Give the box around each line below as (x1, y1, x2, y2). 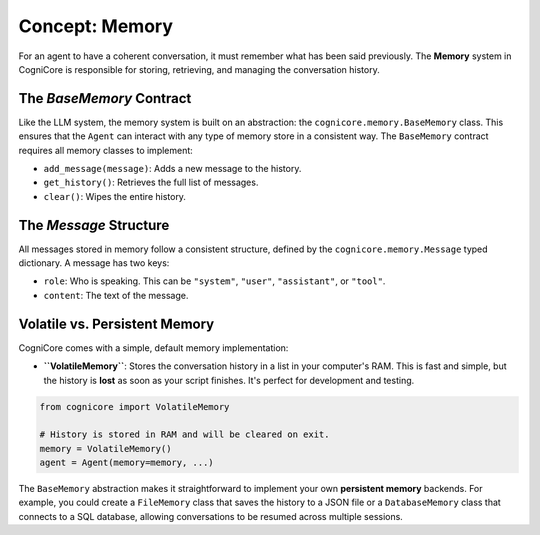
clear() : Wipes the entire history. (43, 190, 187, 202)
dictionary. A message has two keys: (18, 257, 170, 269)
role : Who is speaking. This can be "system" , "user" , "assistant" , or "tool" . (43, 275, 386, 287)
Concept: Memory (18, 15, 174, 37)
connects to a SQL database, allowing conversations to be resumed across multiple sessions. (18, 510, 404, 522)
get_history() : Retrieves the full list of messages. (43, 176, 259, 189)
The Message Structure (18, 216, 170, 234)
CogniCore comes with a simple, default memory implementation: (18, 341, 289, 354)
